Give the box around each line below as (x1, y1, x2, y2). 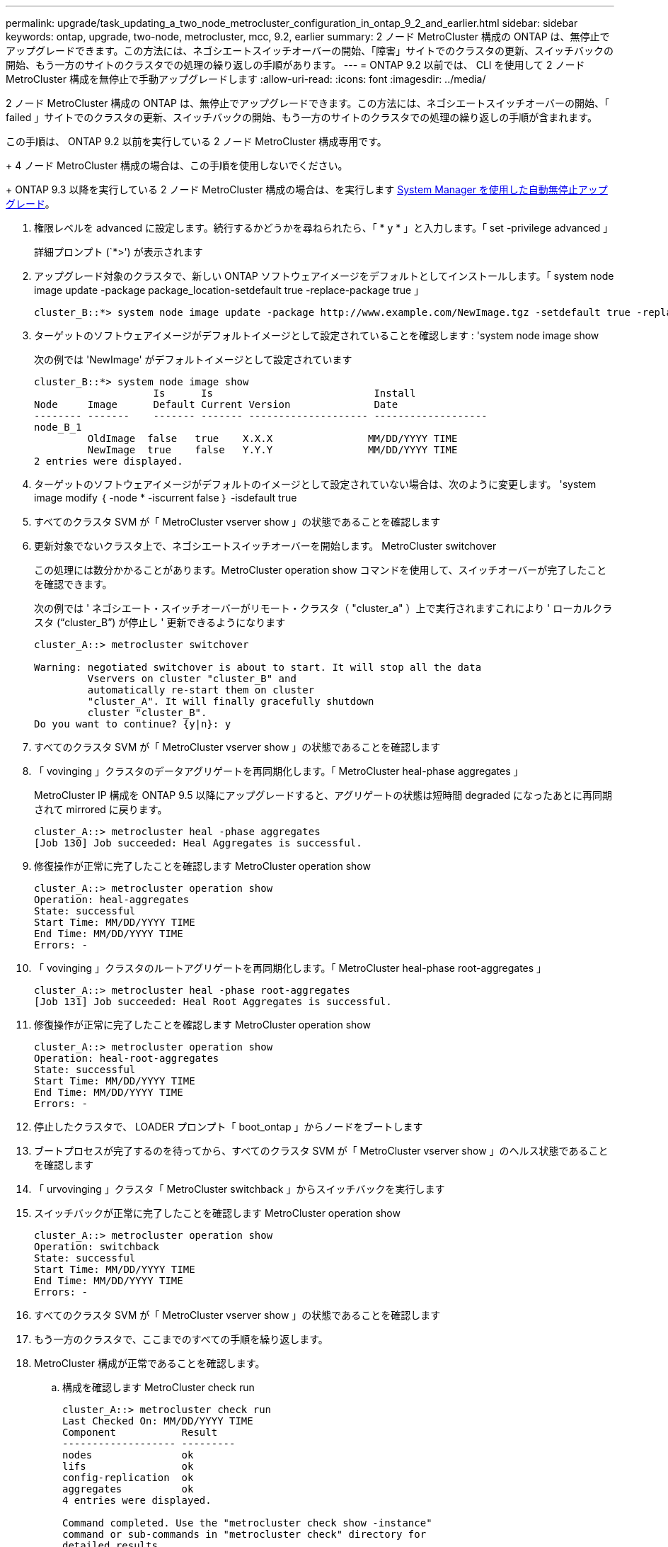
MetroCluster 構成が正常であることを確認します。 (34, 1357, 265, 1369)
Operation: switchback (34, 1241, 160, 1252)
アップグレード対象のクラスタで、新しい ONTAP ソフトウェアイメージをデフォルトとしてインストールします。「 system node (34, 270, 614, 282)
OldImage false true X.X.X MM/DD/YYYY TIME (87, 433, 458, 444)
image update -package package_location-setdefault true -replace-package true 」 (34, 284, 425, 296)
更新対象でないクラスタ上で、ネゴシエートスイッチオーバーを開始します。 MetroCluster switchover (34, 540, 497, 552)
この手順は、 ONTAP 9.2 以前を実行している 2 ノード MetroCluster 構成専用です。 (6, 135, 387, 147)
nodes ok (62, 1449, 194, 1461)
